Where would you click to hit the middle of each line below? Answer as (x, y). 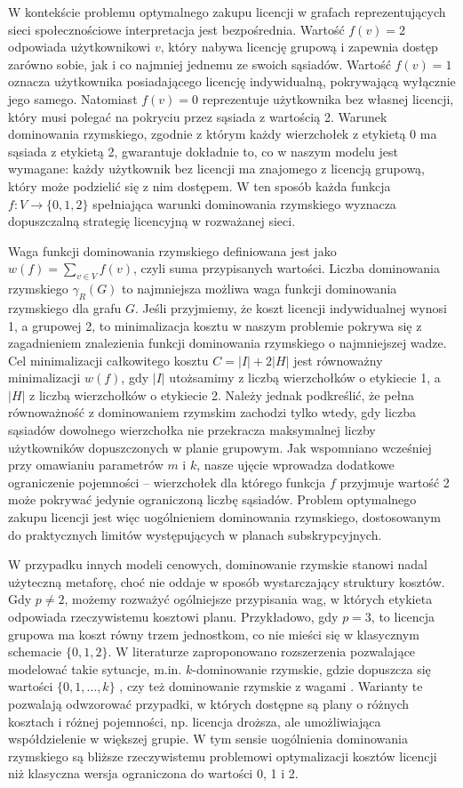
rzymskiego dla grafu (65, 307)
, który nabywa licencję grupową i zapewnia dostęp (299, 47)
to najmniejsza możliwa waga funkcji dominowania (259, 289)
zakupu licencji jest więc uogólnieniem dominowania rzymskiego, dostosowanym (224, 517)
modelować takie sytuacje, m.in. (95, 668)
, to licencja (403, 616)
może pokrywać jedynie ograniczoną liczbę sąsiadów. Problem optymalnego (212, 499)
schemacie (35, 651)
